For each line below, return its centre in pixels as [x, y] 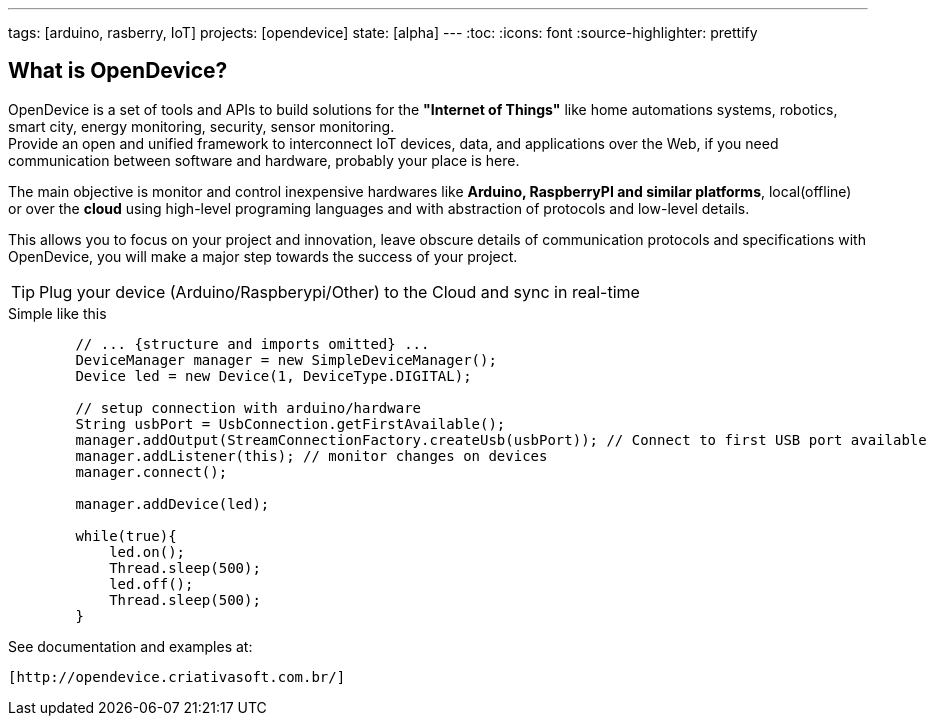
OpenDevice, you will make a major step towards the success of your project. [263, 256]
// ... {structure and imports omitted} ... [252, 343]
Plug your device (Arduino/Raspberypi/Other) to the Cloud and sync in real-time [339, 291]
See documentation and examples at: [130, 646]
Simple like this [57, 313]
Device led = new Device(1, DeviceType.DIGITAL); [273, 375]
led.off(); [151, 583]
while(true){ [126, 535]
